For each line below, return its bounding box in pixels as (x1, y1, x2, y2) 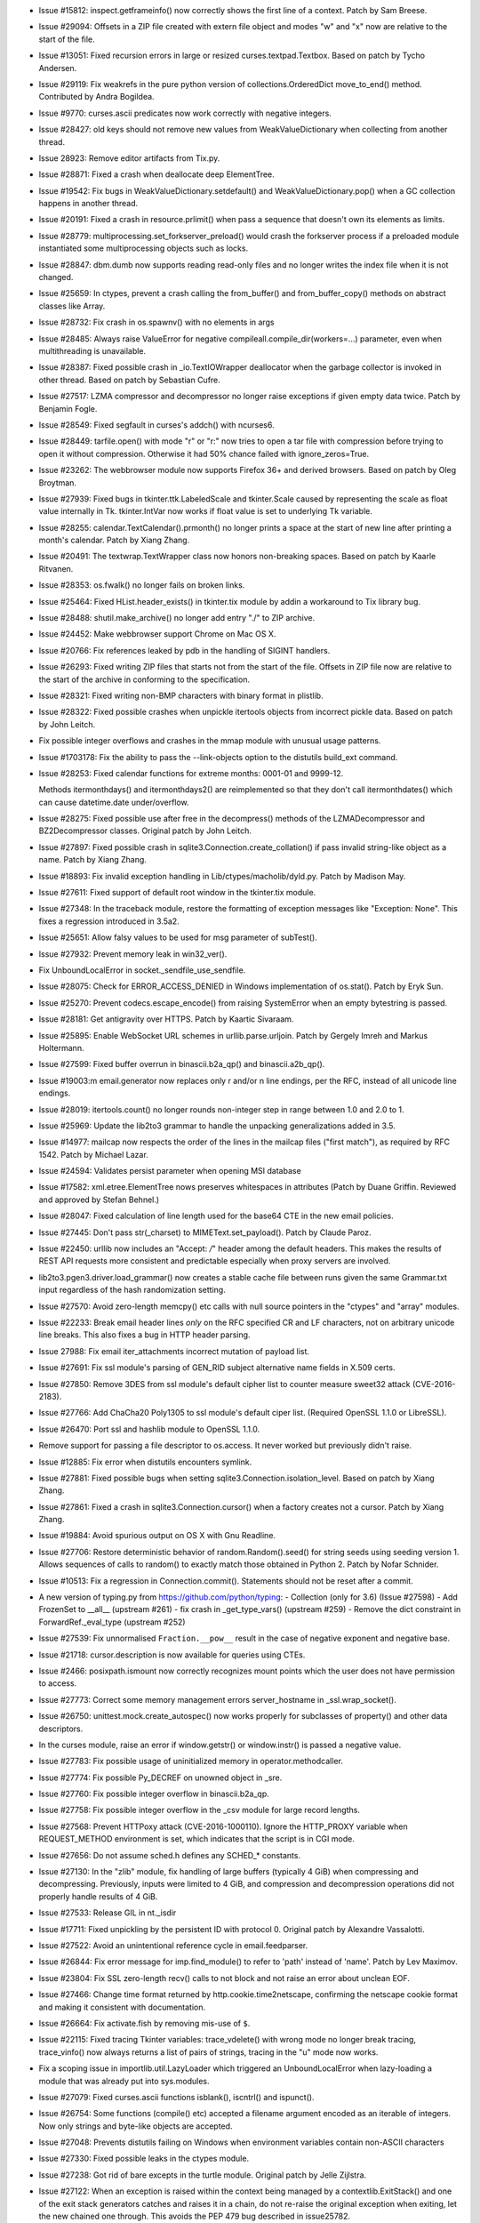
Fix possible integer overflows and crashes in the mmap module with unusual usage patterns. (38, 735, 381, 746)
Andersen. (38, 62, 77, 73)
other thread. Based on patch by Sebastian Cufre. (38, 374, 221, 385)
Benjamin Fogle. (38, 403, 98, 413)
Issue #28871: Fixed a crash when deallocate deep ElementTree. (38, 169, 275, 180)
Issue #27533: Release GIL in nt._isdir (38, 1907, 177, 1918)
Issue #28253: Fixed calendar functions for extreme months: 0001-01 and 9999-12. (38, 767, 344, 778)
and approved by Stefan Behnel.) (38, 1194, 160, 1205)
